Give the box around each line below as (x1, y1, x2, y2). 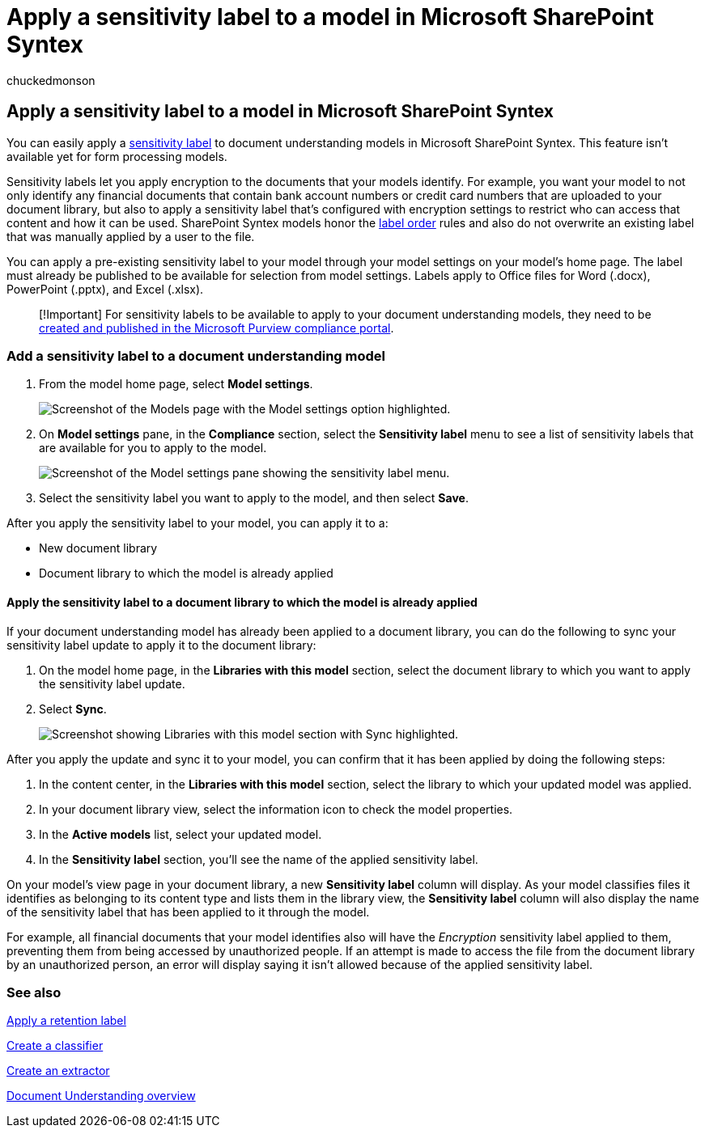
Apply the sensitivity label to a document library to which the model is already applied (6, 595, 478, 609)
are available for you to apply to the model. (39, 441, 267, 455)
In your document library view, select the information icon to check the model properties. (39, 802, 513, 816)
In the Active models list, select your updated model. (39, 827, 322, 841)
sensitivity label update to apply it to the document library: (6, 637, 316, 652)
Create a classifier (6, 1039, 104, 1053)
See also (6, 984, 62, 1001)
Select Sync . (39, 701, 107, 716)
